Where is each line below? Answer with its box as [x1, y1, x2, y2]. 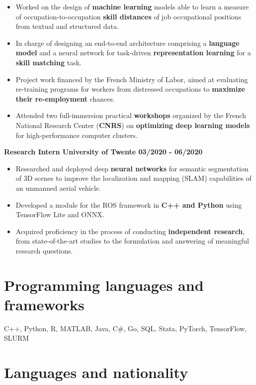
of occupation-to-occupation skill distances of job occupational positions [15, 11, 242, 21]
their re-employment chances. [15, 93, 115, 104]
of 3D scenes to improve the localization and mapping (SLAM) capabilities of [15, 173, 252, 183]
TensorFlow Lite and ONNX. [15, 209, 104, 220]
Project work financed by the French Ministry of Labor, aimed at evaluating [15, 74, 248, 84]
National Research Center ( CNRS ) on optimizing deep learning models [15, 120, 250, 130]
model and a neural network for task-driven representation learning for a [15, 47, 251, 58]
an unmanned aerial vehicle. [15, 182, 101, 193]
